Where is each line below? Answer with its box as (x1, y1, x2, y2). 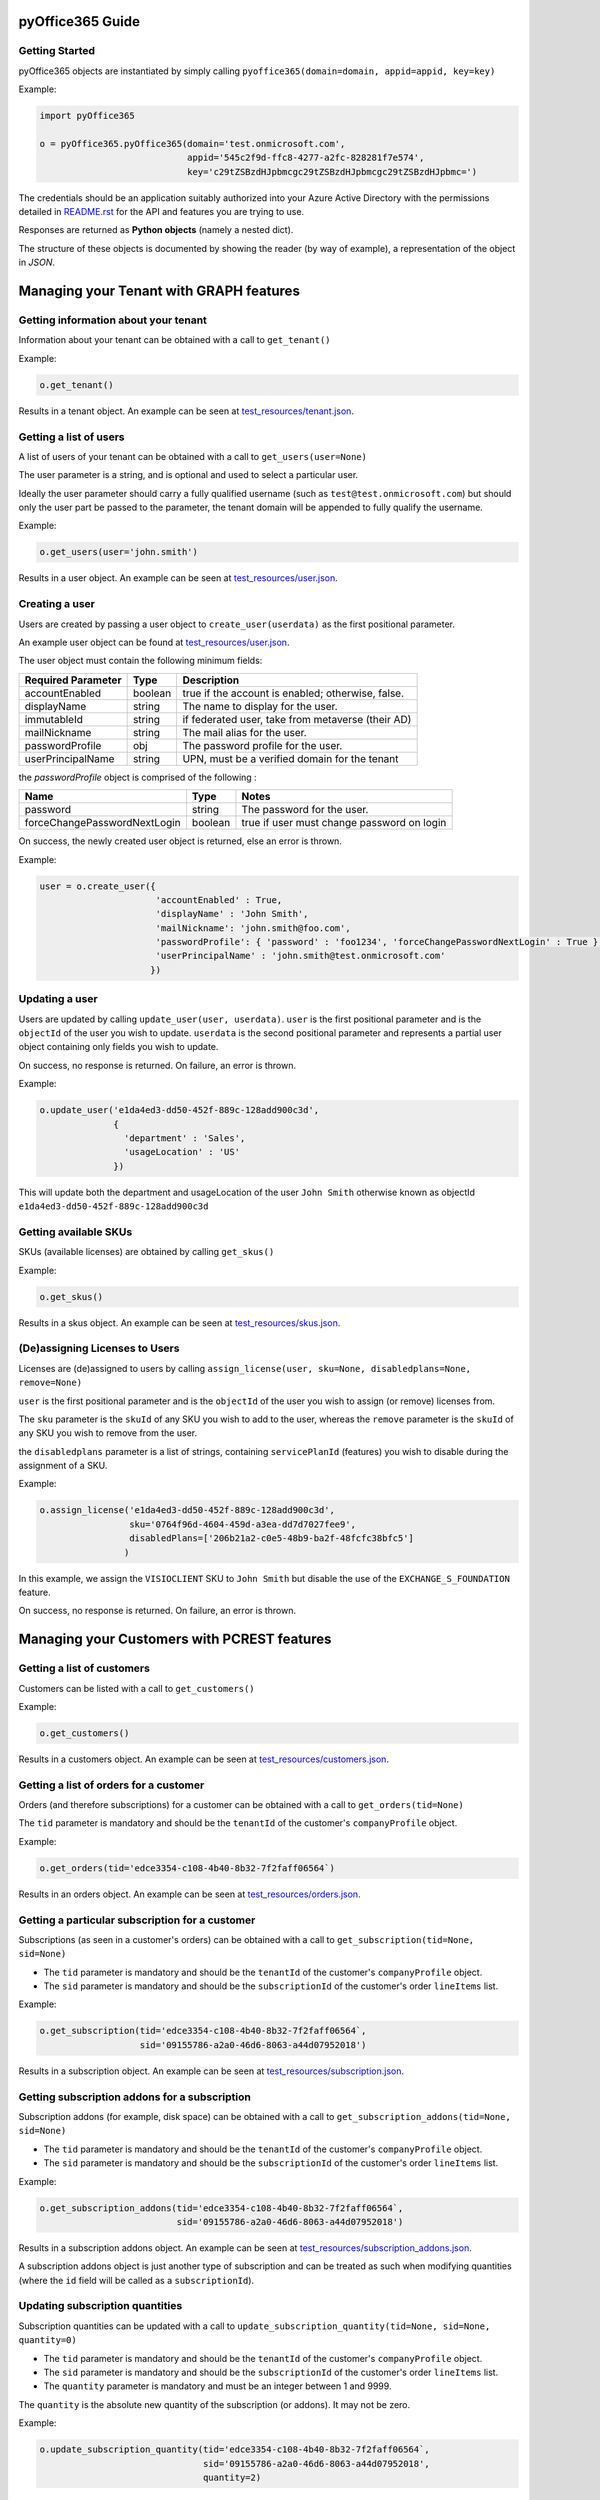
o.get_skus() (39, 1291, 104, 1302)
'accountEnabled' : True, (155, 894, 283, 905)
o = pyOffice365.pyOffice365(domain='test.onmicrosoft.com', (39, 138, 346, 149)
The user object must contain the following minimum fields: (18, 655, 263, 667)
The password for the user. (241, 803, 369, 817)
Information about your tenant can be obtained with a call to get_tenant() (18, 334, 331, 346)
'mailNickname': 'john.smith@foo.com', (155, 922, 351, 934)
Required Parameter (24, 673, 122, 687)
